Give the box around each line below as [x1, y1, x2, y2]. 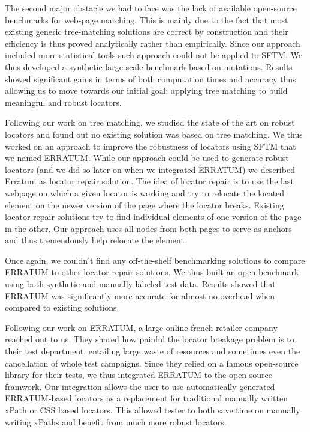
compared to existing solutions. [5, 301, 119, 314]
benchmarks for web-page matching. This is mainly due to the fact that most [5, 13, 288, 26]
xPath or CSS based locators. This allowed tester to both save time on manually [5, 404, 300, 416]
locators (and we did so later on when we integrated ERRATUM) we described [5, 163, 295, 175]
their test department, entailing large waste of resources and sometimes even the [5, 345, 300, 357]
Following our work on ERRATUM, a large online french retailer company [5, 321, 278, 333]
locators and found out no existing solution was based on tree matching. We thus [5, 127, 303, 140]
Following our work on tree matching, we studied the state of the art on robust [5, 116, 295, 129]
